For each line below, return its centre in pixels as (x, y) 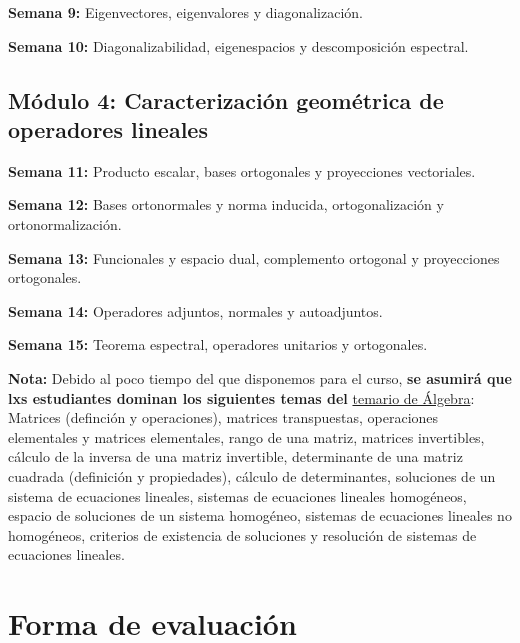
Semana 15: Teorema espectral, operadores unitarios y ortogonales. (218, 344)
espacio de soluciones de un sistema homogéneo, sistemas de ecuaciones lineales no (260, 515)
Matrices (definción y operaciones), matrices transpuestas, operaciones (223, 417)
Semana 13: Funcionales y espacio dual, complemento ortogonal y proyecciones (254, 257)
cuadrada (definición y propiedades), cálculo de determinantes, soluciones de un (252, 475)
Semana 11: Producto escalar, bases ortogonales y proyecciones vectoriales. (242, 170)
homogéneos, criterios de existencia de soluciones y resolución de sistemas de (242, 534)
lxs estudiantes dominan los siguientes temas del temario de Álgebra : (241, 397)
